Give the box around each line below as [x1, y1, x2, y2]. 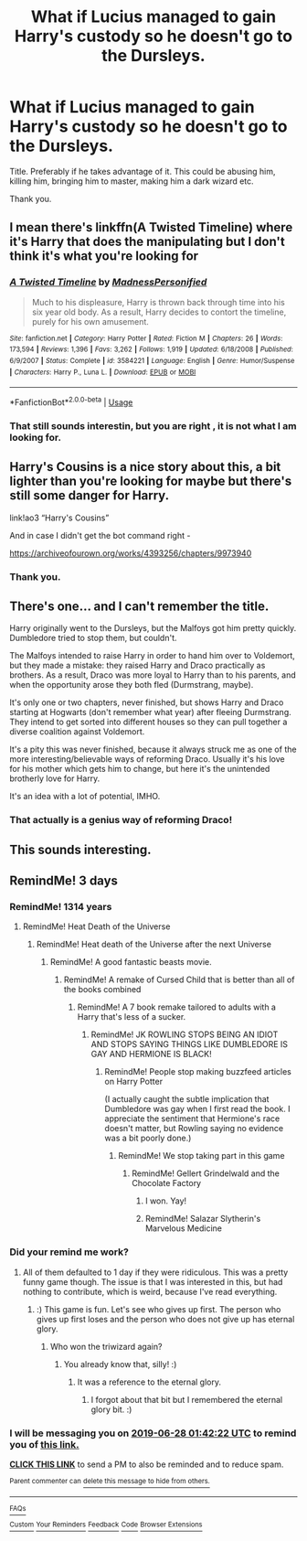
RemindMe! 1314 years [9, 901, 112, 913]
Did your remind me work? [9, 1246, 130, 1258]
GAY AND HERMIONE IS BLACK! [90, 1049, 212, 1060]
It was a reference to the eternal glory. [77, 1376, 222, 1387]
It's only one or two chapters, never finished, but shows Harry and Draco [9, 697, 284, 708]
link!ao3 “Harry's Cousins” [9, 512, 110, 523]
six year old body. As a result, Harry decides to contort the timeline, [31, 306, 287, 317]
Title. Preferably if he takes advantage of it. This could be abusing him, [9, 166, 276, 177]
